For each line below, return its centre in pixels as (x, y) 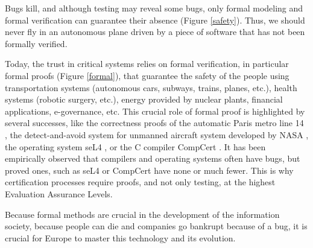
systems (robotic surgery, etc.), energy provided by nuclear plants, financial (144, 99)
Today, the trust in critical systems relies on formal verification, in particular (147, 64)
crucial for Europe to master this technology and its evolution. (120, 237)
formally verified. (36, 43)
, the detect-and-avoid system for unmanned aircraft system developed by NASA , (157, 134)
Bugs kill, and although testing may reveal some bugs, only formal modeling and (154, 8)
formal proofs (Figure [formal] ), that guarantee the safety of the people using (147, 75)
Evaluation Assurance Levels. (59, 193)
